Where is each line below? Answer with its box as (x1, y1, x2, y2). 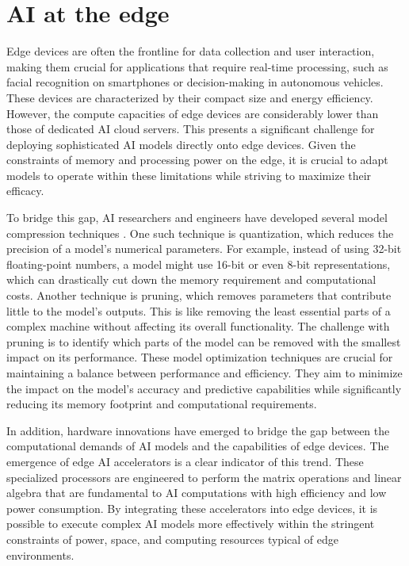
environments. (6, 546, 75, 563)
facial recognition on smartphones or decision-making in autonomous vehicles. (6, 74, 384, 90)
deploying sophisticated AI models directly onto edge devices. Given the (6, 136, 356, 152)
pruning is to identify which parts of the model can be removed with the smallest (6, 333, 401, 350)
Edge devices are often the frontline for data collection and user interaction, (6, 43, 375, 59)
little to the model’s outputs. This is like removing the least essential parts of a (6, 302, 391, 319)
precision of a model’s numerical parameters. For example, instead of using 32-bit (6, 240, 402, 257)
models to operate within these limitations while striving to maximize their (6, 166, 372, 183)
